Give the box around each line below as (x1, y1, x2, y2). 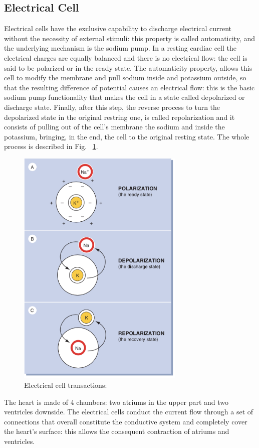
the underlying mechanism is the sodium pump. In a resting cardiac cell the (4, 43, 236, 53)
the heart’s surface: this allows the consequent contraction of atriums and (4, 426, 229, 436)
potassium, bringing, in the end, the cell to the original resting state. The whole (4, 131, 249, 141)
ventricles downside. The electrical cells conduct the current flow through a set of (4, 406, 253, 417)
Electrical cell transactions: (24, 380, 107, 390)
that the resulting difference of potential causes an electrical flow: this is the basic (4, 82, 255, 92)
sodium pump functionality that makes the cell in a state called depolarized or (4, 92, 245, 102)
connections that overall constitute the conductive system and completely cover (4, 416, 247, 426)
